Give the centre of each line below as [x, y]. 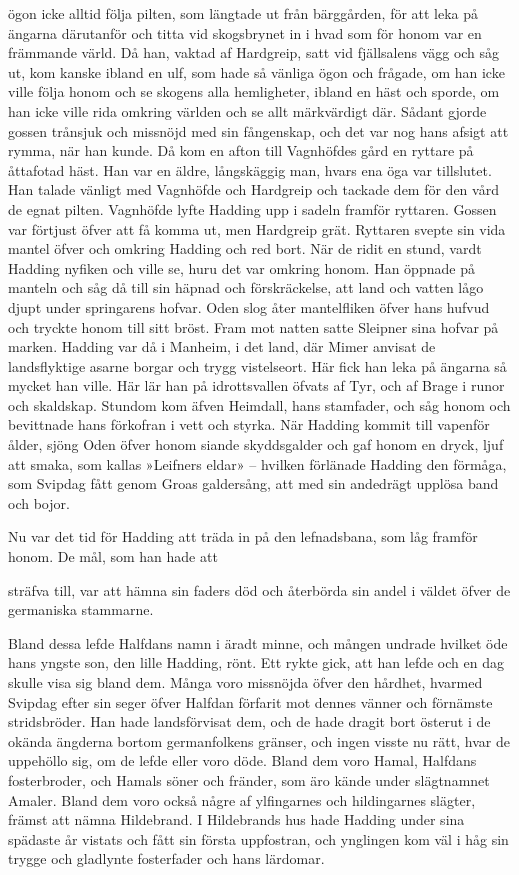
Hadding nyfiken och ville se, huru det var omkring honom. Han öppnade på [241, 267]
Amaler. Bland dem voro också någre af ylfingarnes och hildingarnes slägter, [242, 799]
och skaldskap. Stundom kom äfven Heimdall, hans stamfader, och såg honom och [259, 404]
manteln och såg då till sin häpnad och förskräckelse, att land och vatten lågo [246, 287]
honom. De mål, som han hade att [113, 556]
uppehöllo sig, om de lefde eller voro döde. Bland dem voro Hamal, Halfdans [242, 760]
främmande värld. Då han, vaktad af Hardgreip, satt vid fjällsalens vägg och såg [254, 52]
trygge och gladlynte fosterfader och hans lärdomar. [166, 858]
